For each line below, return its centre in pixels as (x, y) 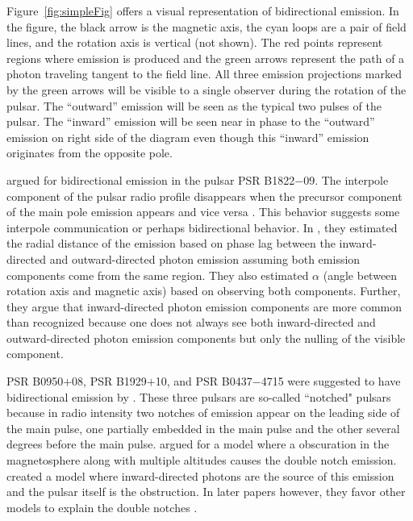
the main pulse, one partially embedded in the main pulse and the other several (203, 428)
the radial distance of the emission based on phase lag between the (171, 243)
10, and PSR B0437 (204, 381)
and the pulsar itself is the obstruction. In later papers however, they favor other (206, 492)
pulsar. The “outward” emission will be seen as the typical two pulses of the (194, 105)
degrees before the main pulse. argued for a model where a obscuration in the (198, 444)
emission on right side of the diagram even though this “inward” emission (188, 137)
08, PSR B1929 (109, 381)
